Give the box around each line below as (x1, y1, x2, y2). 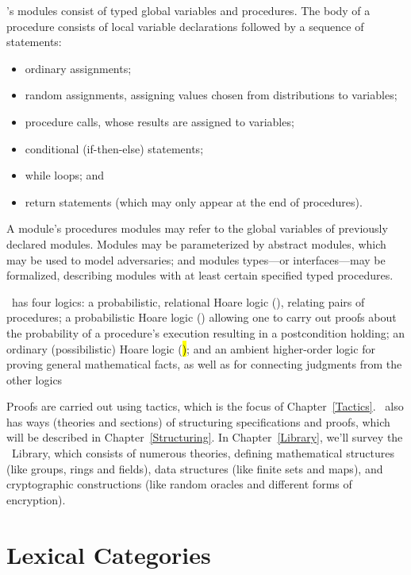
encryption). (6, 491, 66, 507)
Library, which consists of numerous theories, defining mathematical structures (11, 445, 395, 461)
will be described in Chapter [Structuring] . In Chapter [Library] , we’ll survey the (6, 429, 403, 446)
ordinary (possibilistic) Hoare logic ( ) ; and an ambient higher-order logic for (6, 340, 375, 357)
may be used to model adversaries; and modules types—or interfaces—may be (6, 251, 386, 268)
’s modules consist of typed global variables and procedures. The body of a (6, 2, 371, 18)
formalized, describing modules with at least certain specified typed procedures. (6, 267, 394, 284)
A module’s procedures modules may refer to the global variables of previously (6, 220, 388, 237)
